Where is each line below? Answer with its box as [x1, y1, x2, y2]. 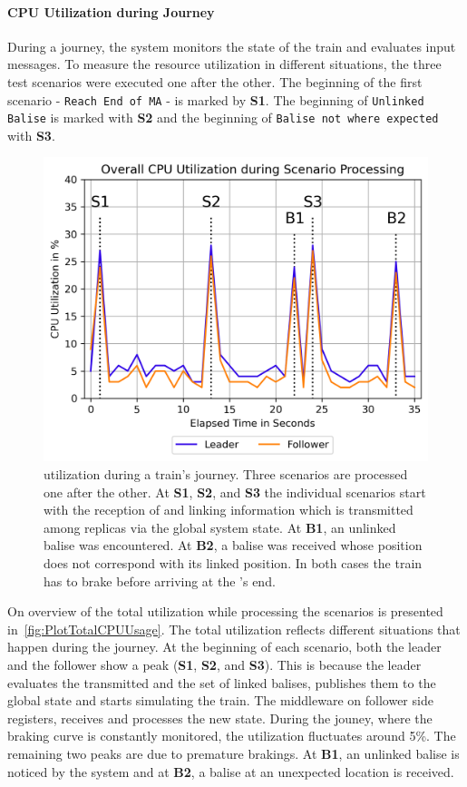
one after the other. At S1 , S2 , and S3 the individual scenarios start [44, 482, 426, 501]
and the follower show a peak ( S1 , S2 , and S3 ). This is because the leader [7, 654, 422, 674]
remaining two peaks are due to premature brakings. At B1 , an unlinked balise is [7, 743, 460, 762]
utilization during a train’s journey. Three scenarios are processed [44, 465, 408, 484]
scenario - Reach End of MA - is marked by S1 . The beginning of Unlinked [7, 90, 424, 109]
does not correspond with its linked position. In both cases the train [44, 554, 423, 573]
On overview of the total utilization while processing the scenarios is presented [7, 602, 443, 621]
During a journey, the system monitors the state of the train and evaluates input [7, 36, 456, 55]
